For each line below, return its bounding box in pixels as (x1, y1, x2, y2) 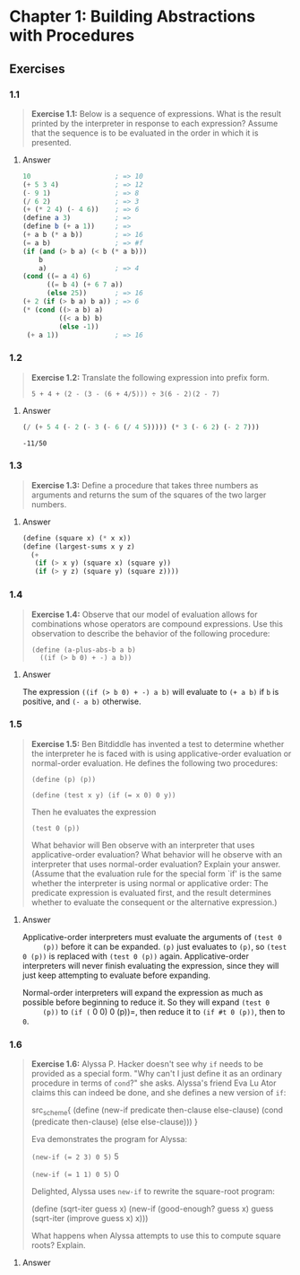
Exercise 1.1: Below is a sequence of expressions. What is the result (30, 108, 282, 119)
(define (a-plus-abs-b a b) (30, 645, 136, 655)
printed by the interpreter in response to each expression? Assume (30, 118, 279, 128)
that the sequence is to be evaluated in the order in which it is (30, 127, 259, 138)
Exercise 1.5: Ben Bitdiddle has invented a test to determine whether (30, 738, 285, 749)
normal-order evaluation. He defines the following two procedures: (30, 757, 279, 769)
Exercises (9, 61, 65, 76)
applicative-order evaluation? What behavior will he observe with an (30, 849, 283, 859)
